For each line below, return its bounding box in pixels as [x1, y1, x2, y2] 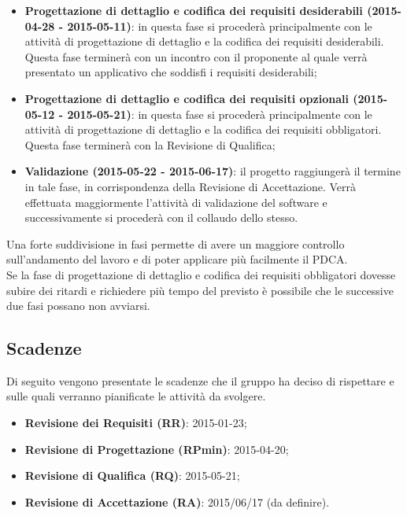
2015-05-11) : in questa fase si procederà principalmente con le [67, 17, 372, 34]
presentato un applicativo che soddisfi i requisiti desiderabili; [24, 64, 317, 80]
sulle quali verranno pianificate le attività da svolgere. [6, 388, 266, 404]
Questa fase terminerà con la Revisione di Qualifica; [24, 136, 276, 153]
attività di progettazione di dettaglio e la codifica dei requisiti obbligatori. [24, 121, 382, 138]
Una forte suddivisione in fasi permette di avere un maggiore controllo [6, 235, 345, 252]
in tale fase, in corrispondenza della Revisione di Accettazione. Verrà [24, 178, 356, 194]
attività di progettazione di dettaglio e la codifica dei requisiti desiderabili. [24, 33, 384, 50]
